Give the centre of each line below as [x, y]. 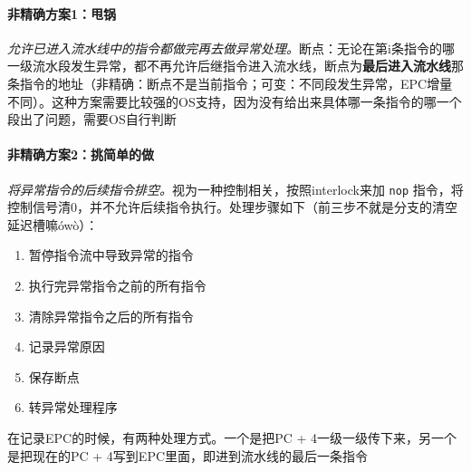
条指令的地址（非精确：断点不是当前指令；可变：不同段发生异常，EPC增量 [230, 83]
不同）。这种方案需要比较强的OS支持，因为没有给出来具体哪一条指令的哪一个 [235, 101]
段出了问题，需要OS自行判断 [92, 119]
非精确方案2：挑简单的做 [81, 154]
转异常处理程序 [73, 407]
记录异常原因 [67, 346]
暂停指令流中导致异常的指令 [111, 255]
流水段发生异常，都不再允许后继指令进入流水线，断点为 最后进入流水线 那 [248, 66]
